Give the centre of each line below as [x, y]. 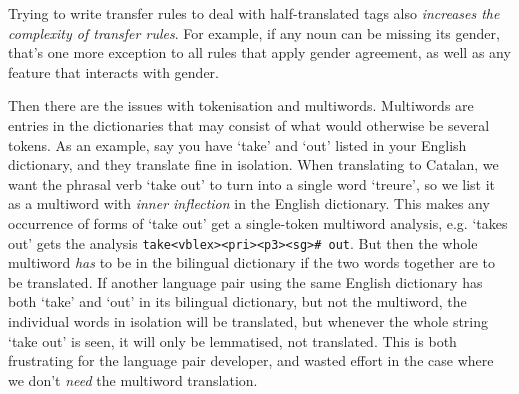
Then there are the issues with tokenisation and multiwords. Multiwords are [241, 105]
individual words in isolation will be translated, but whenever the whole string [248, 320]
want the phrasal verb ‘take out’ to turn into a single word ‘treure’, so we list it [252, 183]
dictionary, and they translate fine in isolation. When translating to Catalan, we [253, 164]
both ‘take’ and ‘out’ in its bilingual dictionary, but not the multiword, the [237, 301]
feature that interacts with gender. [113, 71]
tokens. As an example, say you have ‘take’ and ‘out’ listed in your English [237, 144]
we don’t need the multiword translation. [133, 379]
